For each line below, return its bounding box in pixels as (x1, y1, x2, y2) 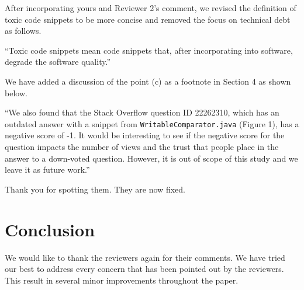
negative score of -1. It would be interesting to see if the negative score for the (5, 129, 285, 141)
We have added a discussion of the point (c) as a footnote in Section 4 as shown (5, 75, 291, 87)
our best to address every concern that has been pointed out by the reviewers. (5, 263, 284, 275)
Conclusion (5, 217, 95, 241)
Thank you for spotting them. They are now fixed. (5, 183, 185, 195)
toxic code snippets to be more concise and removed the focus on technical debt (5, 13, 291, 25)
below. (5, 86, 27, 99)
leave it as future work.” (5, 163, 90, 176)
